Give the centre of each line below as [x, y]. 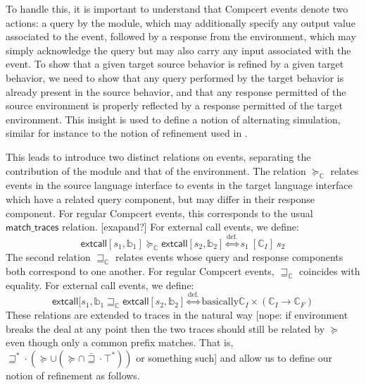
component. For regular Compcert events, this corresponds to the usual [159, 213]
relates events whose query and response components [229, 257]
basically [220, 302]
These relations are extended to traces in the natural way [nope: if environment [177, 315]
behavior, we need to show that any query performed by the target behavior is [175, 77]
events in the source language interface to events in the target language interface [179, 185]
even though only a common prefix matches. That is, [120, 342]
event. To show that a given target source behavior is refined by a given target [175, 64]
